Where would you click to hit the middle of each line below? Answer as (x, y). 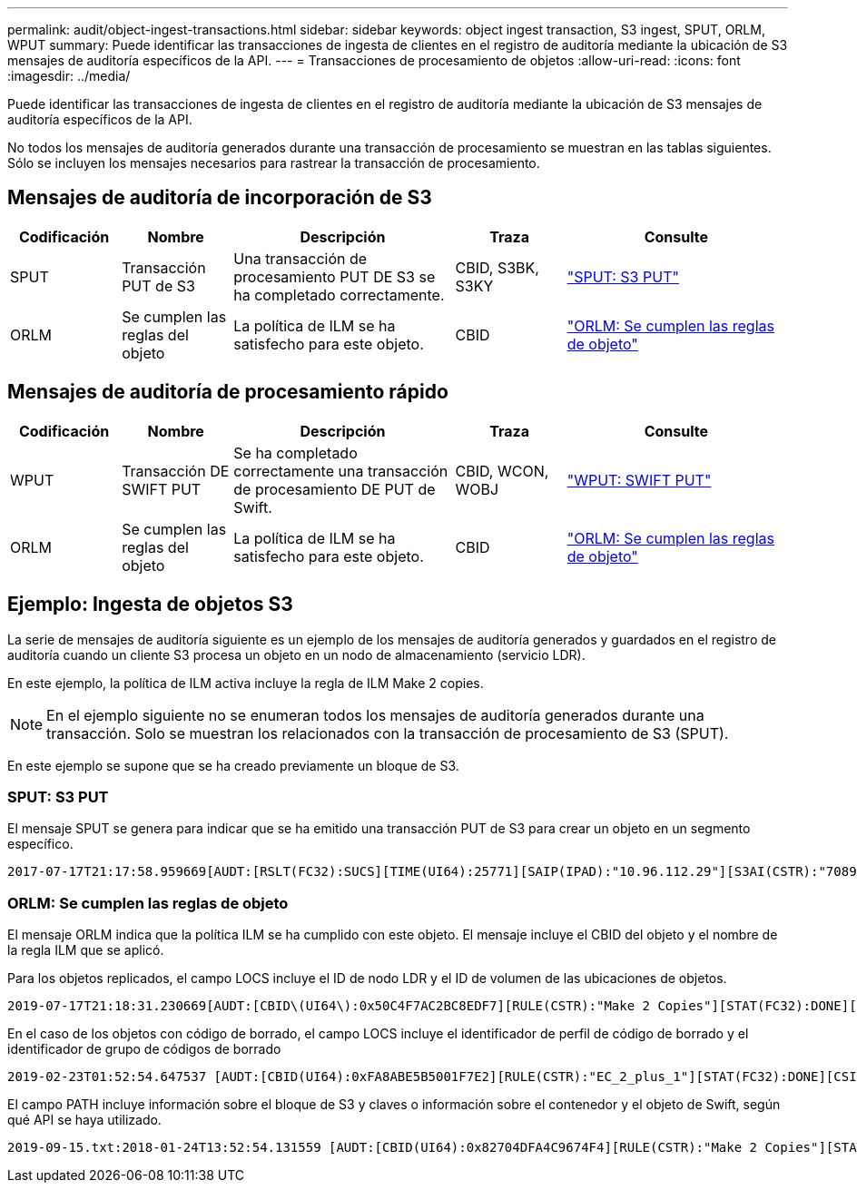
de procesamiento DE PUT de (335, 489)
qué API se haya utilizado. (84, 1120)
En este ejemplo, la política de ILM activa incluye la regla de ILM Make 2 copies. (246, 683)
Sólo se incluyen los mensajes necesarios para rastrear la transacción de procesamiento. (274, 163)
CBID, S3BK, (497, 267)
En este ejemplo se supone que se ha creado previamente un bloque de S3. (233, 765)
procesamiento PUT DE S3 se (335, 276)
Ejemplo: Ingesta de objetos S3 (150, 605)
